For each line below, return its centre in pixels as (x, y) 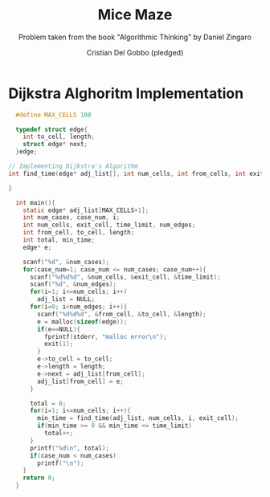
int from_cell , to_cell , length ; (79, 233)
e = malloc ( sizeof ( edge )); (82, 322)
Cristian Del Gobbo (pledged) (135, 52)
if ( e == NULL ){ (59, 329)
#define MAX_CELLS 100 (53, 115)
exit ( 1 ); (59, 344)
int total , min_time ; (59, 240)
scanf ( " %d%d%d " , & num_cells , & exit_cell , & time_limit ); (125, 277)
